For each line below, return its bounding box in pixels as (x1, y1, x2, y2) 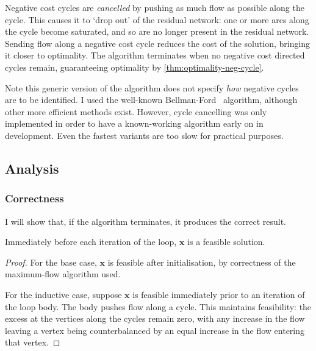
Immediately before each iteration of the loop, (5, 235, 177, 248)
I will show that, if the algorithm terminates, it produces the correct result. (5, 214, 286, 227)
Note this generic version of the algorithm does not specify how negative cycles (5, 81, 299, 94)
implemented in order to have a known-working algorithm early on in (5, 117, 264, 130)
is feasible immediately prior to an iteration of (132, 288, 305, 300)
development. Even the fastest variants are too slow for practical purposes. (5, 129, 284, 141)
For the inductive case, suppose (5, 288, 122, 300)
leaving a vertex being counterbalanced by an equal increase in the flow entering (5, 324, 305, 336)
